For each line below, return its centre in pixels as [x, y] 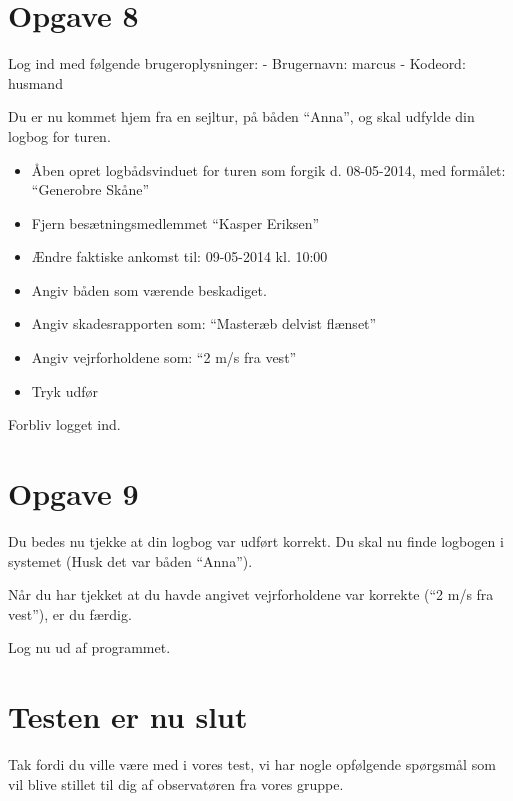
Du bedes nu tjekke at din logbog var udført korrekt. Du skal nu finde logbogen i [256, 540]
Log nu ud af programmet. [89, 647]
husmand [35, 82]
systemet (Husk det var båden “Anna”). [130, 560]
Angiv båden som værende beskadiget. [149, 289]
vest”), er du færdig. [70, 613]
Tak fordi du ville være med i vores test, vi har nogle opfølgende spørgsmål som [252, 764]
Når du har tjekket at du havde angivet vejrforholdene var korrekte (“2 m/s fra [251, 594]
